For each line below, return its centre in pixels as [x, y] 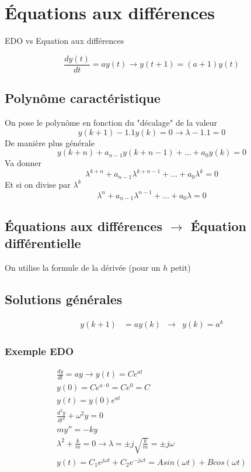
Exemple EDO [39, 351]
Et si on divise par [38, 184]
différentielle [43, 243]
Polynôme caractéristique [83, 98]
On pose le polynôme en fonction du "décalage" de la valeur [111, 122]
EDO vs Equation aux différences [65, 41]
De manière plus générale [50, 142]
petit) [181, 267]
